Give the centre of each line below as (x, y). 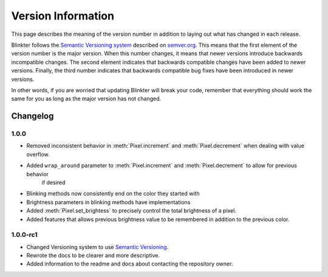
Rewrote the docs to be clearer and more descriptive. (93, 256)
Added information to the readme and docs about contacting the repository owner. (130, 264)
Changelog (32, 116)
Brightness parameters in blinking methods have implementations (108, 202)
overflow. (38, 154)
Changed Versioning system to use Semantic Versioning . (97, 247)
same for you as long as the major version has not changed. (86, 99)
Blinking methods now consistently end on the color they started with (113, 194)
